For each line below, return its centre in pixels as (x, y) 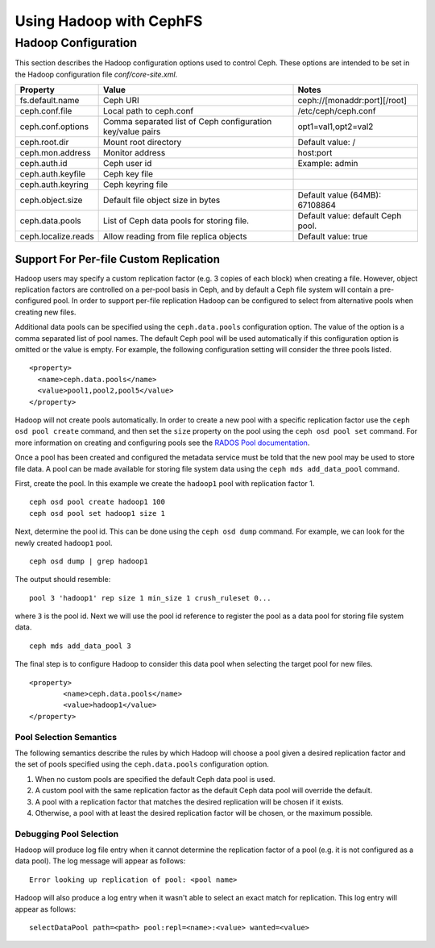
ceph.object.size (51, 200)
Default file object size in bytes (162, 200)
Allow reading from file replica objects (175, 236)
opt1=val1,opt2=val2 (336, 127)
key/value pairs (132, 131)
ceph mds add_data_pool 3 (81, 646)
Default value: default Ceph (350, 216)
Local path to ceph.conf (149, 111)
